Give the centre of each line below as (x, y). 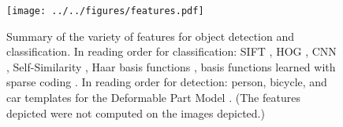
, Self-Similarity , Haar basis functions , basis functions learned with (171, 66)
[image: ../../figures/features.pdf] (105, 11)
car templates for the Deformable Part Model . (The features (153, 98)
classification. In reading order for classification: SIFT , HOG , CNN (171, 51)
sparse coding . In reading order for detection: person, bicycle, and (167, 82)
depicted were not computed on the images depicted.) (136, 112)
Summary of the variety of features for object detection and (151, 36)
